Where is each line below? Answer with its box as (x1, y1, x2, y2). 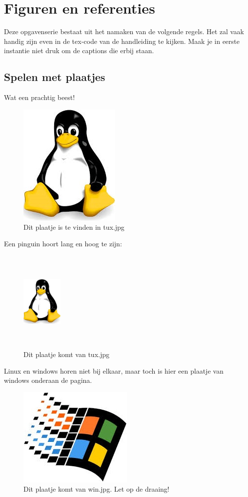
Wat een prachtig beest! (4, 92, 75, 102)
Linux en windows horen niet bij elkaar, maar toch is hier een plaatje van (4, 365, 224, 376)
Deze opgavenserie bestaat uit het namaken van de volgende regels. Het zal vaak (4, 26, 244, 37)
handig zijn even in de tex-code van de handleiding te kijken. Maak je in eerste (4, 36, 240, 46)
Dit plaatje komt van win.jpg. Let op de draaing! (23, 484, 169, 494)
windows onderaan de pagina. (4, 375, 92, 385)
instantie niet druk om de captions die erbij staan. (4, 45, 154, 56)
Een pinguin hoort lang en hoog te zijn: (4, 238, 122, 248)
